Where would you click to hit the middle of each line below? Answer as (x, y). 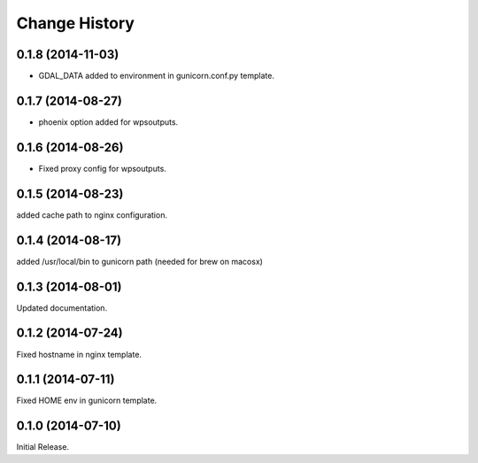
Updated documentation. (62, 308)
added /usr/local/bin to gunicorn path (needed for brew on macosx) (139, 261)
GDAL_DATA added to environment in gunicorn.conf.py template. (156, 76)
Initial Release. (43, 447)
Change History (75, 23)
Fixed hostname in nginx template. (79, 354)
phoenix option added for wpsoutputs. (108, 122)
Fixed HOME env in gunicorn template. (87, 401)
